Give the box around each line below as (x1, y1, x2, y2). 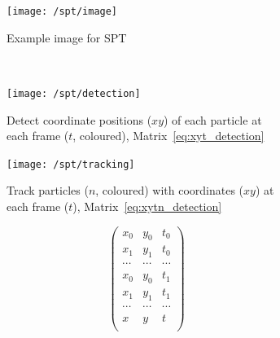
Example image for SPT (7, 29, 127, 46)
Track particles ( (7, 182, 89, 199)
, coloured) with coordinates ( (95, 182, 244, 199)
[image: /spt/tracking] (7, 158, 135, 170)
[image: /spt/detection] (7, 87, 141, 99)
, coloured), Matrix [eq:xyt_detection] (72, 127, 265, 144)
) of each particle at (164, 111, 262, 128)
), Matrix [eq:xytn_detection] (72, 197, 222, 214)
